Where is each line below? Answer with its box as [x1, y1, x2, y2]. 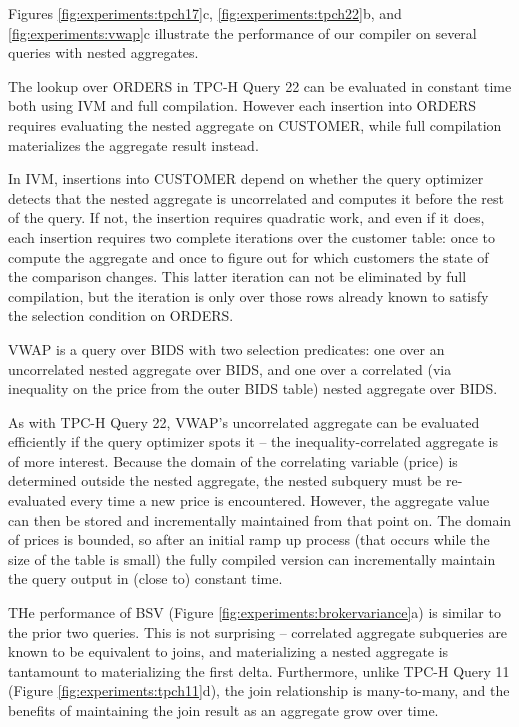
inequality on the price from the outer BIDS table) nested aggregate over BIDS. [8, 378, 498, 399]
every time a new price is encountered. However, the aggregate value [70, 490, 490, 511]
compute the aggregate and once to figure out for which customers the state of [8, 246, 489, 267]
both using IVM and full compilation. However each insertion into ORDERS [8, 95, 477, 116]
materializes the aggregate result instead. [8, 134, 259, 155]
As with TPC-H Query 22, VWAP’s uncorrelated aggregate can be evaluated [8, 411, 480, 432]
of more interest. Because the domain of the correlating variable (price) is [8, 450, 458, 471]
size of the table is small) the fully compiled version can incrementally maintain [8, 548, 496, 569]
